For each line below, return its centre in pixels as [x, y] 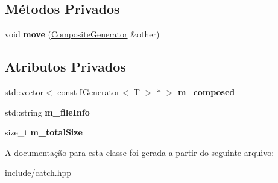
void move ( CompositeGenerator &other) [82, 34]
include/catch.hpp [38, 172]
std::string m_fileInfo [47, 112]
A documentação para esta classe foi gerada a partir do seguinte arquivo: [140, 152]
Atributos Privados [65, 67]
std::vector [24, 91]
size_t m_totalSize [44, 132]
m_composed [206, 91]
